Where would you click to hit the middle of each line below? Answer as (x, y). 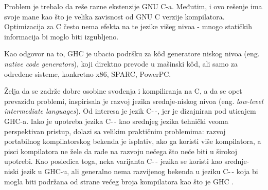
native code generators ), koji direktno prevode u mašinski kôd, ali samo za (121, 63)
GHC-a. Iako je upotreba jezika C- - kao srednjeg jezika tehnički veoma (116, 121)
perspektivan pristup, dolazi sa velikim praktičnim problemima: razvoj (115, 131)
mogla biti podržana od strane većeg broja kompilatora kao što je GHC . (119, 181)
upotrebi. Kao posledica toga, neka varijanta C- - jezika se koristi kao (113, 161)
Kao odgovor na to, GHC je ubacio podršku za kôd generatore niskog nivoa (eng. (132, 54)
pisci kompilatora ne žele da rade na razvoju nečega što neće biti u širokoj (121, 151)
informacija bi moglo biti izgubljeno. (61, 36)
